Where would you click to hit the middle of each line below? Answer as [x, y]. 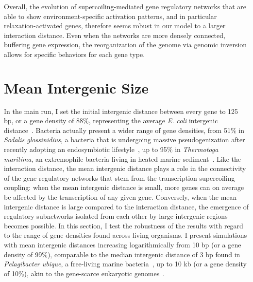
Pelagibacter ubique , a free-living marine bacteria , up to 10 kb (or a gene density [125, 264]
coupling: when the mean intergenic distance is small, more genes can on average [124, 187]
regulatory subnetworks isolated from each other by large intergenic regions [116, 216]
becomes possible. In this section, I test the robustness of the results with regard [124, 225]
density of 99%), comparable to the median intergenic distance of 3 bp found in [122, 254]
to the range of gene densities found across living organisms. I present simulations [126, 235]
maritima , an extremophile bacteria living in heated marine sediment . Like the [123, 159]
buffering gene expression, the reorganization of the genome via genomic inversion [126, 45]
